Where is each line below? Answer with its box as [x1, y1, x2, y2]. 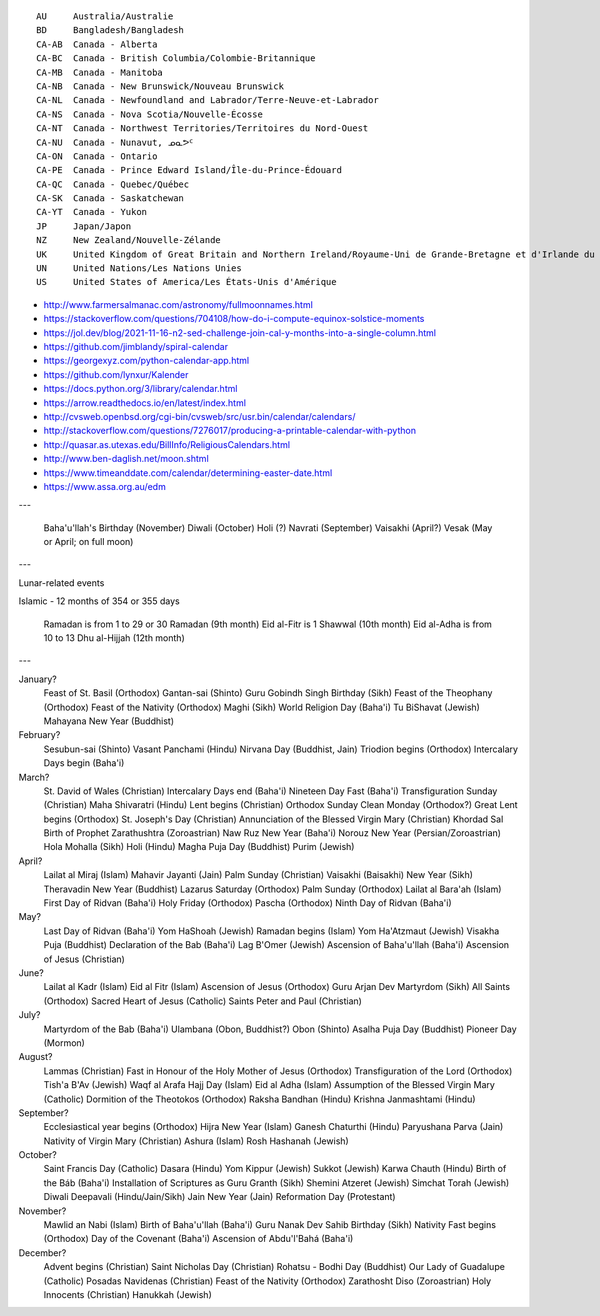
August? [18, 1051, 53, 1063]
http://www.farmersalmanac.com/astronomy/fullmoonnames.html [43, 298, 314, 310]
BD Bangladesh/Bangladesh [36, 25, 185, 36]
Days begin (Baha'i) [43, 757, 125, 769]
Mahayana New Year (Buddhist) [43, 715, 175, 727]
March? [18, 771, 50, 783]
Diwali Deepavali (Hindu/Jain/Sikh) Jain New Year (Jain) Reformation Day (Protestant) [43, 1191, 396, 1203]
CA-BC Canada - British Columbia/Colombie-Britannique [36, 53, 316, 64]
